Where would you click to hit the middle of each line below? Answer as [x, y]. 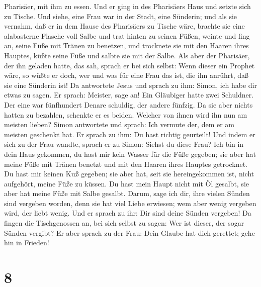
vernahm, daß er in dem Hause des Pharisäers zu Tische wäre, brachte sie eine [124, 26]
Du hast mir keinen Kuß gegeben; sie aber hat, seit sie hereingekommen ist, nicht [129, 174]
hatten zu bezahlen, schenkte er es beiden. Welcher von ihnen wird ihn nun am [126, 114]
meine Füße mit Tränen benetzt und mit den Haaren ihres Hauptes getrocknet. [126, 164]
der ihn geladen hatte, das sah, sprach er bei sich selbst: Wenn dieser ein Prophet [129, 65]
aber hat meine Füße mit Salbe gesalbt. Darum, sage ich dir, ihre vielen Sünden [127, 193]
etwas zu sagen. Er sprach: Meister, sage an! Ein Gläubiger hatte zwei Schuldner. [129, 95]
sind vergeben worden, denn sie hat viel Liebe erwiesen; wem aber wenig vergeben [130, 203]
